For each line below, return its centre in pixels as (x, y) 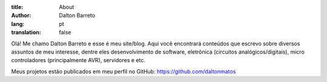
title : (17, 7)
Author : (21, 16)
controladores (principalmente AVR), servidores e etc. (78, 60)
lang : (18, 24)
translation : (26, 33)
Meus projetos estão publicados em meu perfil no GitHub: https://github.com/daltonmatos (124, 71)
